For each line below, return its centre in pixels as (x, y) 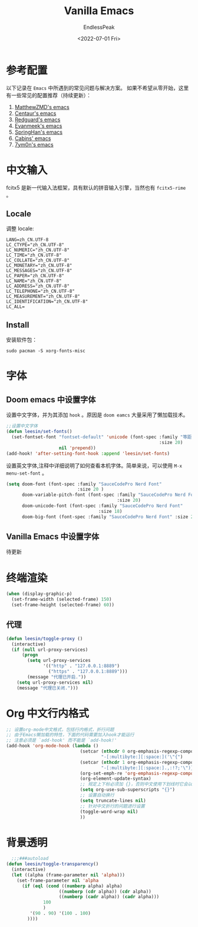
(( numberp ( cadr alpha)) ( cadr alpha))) (109, 897)
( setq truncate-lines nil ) (113, 800)
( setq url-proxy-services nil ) (55, 682)
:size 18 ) (110, 511)
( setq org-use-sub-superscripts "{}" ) (128, 790)
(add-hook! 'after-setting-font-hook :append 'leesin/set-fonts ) (88, 453)
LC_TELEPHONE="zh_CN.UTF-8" (41, 292)
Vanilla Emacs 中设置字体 (53, 537)
